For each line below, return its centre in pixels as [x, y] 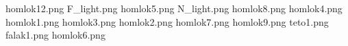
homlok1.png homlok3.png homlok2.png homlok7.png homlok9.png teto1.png [167, 21]
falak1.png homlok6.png [55, 35]
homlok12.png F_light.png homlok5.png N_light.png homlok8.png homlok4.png [174, 8]
